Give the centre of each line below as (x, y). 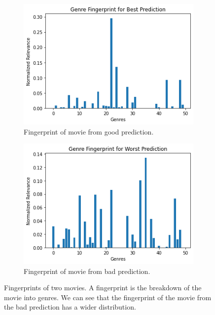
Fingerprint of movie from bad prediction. (87, 271)
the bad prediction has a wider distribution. (70, 307)
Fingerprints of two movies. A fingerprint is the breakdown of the (103, 288)
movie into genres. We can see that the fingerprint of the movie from (108, 297)
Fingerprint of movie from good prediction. (89, 131)
